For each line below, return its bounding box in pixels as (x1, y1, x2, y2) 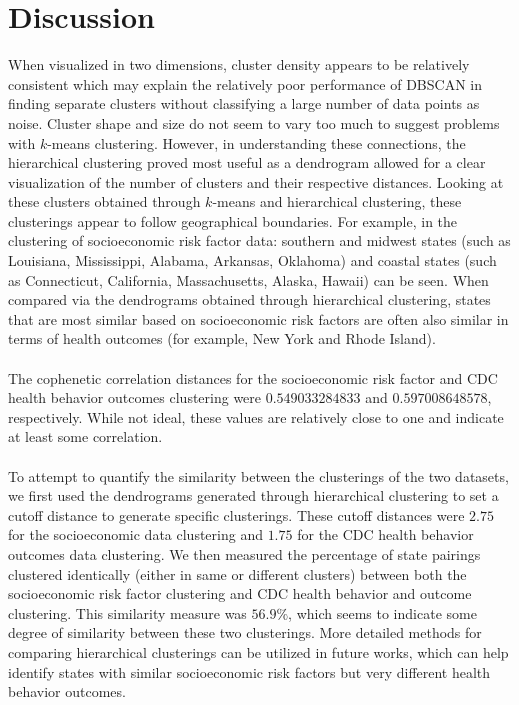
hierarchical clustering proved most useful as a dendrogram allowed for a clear (8, 152, 486, 173)
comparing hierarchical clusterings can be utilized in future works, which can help (8, 641, 509, 662)
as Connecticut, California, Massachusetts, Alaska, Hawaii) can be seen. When (8, 269, 489, 290)
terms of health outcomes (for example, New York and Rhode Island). (8, 328, 436, 349)
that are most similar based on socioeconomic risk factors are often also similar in (8, 308, 509, 329)
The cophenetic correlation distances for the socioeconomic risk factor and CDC (8, 367, 498, 388)
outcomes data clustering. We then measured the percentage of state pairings (8, 543, 481, 564)
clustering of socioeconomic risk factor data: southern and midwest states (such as (8, 230, 511, 251)
